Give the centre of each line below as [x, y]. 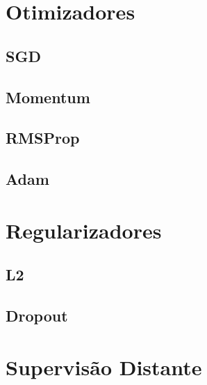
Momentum [48, 97]
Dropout [37, 316]
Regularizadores [84, 230]
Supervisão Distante [104, 367]
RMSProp [43, 138]
